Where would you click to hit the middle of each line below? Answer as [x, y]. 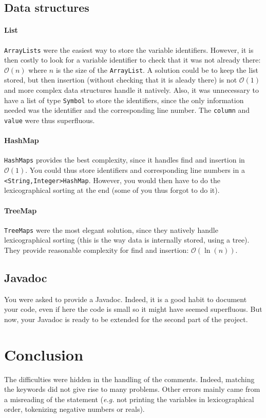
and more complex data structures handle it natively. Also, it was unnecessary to [132, 90]
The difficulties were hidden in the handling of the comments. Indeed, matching [129, 379]
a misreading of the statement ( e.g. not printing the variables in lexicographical [129, 399]
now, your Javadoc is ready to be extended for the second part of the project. [126, 319]
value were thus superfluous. [50, 120]
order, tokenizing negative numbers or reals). [74, 409]
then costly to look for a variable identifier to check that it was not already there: [132, 60]
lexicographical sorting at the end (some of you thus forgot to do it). [112, 190]
